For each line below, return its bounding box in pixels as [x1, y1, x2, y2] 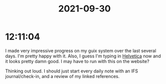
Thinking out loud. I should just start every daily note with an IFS [5, 68, 138, 74]
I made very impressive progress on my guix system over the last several [5, 47, 156, 53]
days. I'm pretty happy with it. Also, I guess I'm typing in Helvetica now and [5, 53, 161, 59]
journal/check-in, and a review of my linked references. [5, 73, 120, 79]
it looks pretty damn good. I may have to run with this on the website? [5, 58, 149, 64]
